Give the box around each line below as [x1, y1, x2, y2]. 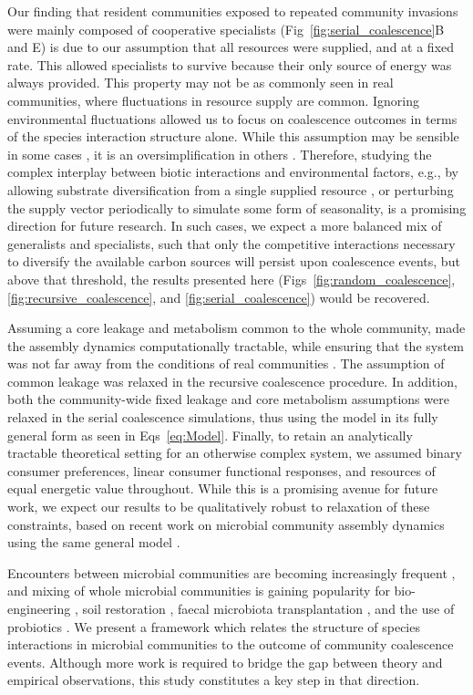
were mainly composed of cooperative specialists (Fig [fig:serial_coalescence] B [7, 19, 445, 38]
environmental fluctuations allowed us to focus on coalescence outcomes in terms [7, 109, 458, 128]
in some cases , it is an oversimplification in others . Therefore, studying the [7, 144, 432, 163]
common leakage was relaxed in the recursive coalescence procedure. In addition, [7, 371, 458, 390]
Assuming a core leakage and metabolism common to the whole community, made [7, 318, 466, 337]
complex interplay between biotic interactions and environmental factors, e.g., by [7, 162, 458, 182]
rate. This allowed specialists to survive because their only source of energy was [7, 55, 452, 74]
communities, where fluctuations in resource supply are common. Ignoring [7, 90, 420, 109]
